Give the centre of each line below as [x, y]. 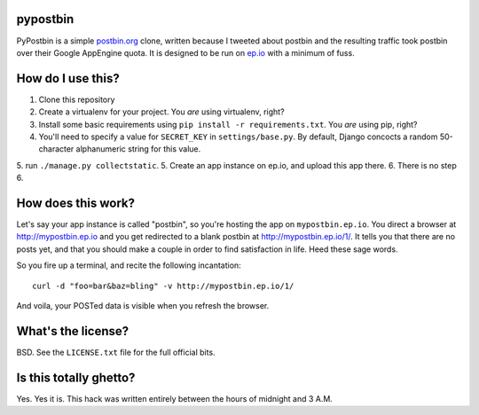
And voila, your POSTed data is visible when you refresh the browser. [143, 306]
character [56, 149]
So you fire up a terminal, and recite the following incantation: [129, 265]
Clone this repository [77, 99]
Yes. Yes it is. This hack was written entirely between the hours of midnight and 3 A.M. [174, 398]
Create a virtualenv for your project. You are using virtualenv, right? [161, 112]
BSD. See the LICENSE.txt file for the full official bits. [116, 352]
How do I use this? [68, 78]
